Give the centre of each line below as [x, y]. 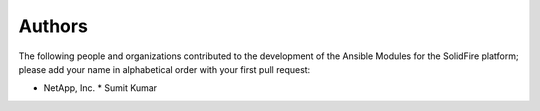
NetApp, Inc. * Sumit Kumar [100, 88]
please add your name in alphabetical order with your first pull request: [164, 69]
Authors [53, 26]
